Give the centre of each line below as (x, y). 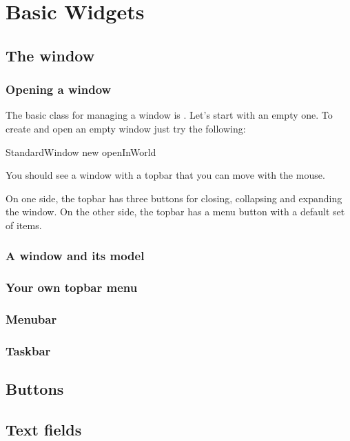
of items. (24, 225)
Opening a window (59, 89)
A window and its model (75, 256)
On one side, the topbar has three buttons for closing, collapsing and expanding (174, 198)
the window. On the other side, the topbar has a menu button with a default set (175, 212)
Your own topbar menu (72, 287)
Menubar (31, 319)
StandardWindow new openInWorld (81, 151)
